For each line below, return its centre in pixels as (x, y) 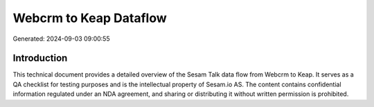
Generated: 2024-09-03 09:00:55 (61, 39)
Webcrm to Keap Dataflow (90, 18)
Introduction (40, 58)
